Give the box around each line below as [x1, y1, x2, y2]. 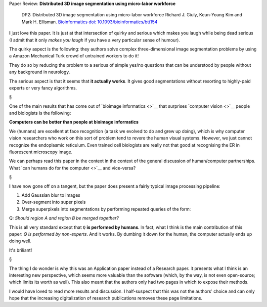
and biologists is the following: [9, 110, 71, 116]
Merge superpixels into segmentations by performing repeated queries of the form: [21, 206, 191, 212]
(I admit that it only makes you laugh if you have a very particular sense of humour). [9, 37, 180, 43]
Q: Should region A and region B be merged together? [9, 215, 119, 221]
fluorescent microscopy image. [9, 149, 73, 155]
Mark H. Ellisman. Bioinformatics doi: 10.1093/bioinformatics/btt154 [21, 19, 158, 25]
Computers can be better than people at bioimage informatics [9, 119, 139, 125]
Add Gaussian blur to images [21, 192, 81, 198]
